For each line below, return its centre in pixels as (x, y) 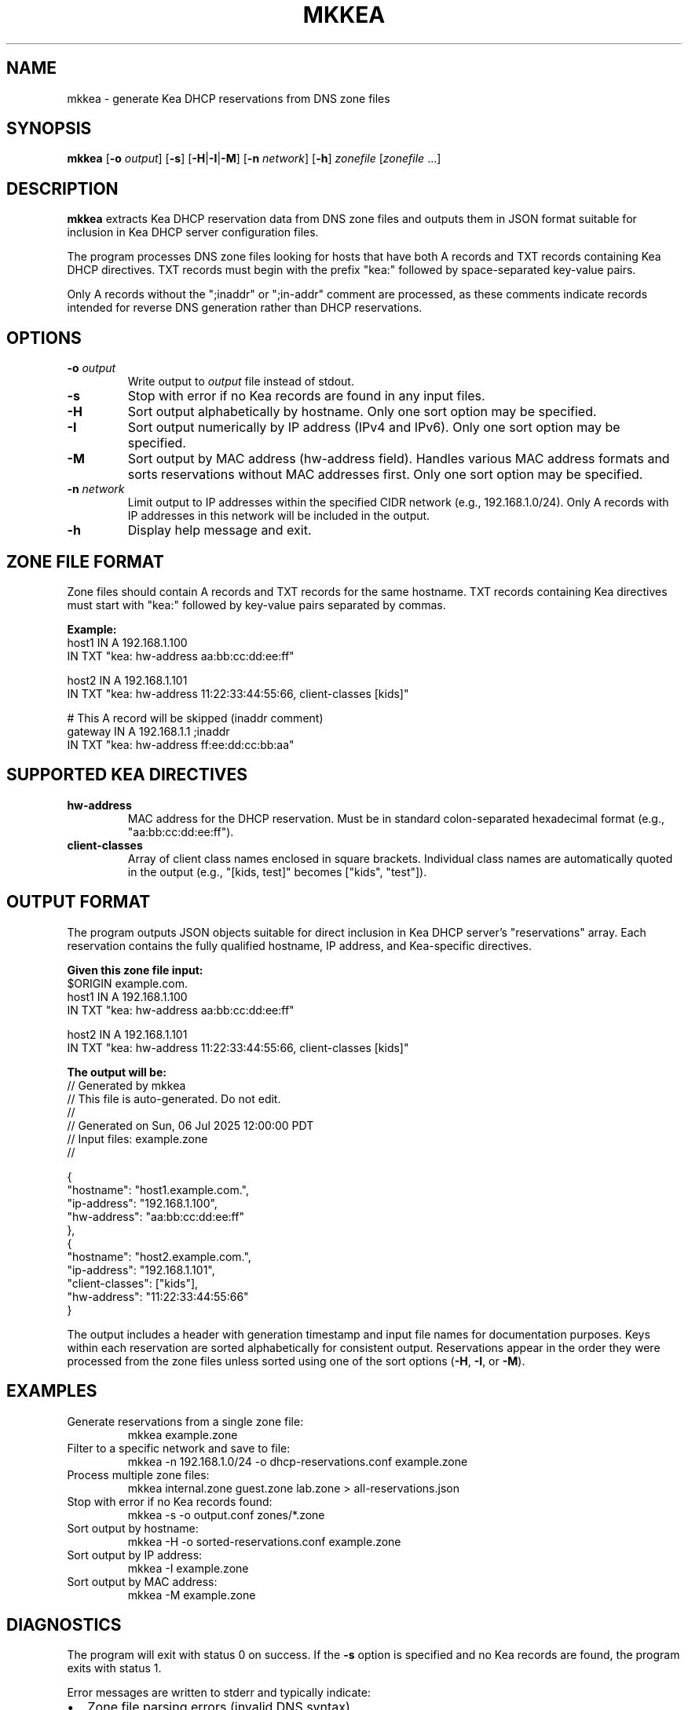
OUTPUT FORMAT (79, 902)
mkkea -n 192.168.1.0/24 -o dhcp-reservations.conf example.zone (298, 1461)
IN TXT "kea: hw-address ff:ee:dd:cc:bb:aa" (181, 744)
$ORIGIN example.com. (128, 983)
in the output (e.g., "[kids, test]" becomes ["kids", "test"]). (277, 871)
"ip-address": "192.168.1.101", (141, 1270)
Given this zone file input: (135, 970)
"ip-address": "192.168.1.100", (142, 1203)
